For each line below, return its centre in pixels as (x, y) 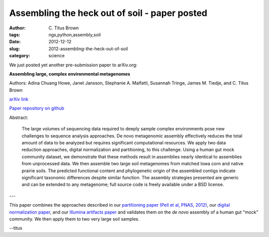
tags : (15, 34)
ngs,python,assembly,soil (75, 34)
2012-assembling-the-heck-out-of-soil (88, 49)
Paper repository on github (37, 108)
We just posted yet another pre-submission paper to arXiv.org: (73, 65)
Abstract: (19, 118)
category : (20, 56)
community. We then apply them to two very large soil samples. (74, 219)
